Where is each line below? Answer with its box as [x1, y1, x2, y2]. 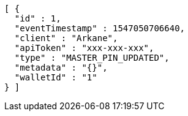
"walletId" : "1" [14, 72, 97, 82]
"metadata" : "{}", [14, 63, 108, 72]
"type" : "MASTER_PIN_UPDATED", [14, 53, 170, 63]
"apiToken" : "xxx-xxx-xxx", [14, 43, 154, 53]
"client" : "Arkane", [14, 33, 118, 43]
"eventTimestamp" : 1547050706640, [14, 23, 186, 33]
